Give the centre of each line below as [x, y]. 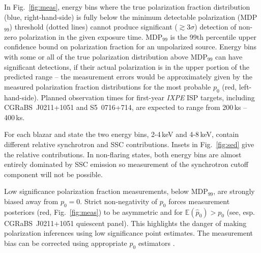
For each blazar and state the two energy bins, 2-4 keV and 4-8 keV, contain [122, 134]
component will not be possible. [53, 174]
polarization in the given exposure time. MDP [91, 36]
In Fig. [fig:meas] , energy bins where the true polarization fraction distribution [127, 7]
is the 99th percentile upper [213, 36]
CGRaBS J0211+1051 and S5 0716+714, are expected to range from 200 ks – [126, 107]
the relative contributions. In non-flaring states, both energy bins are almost [123, 154]
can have [229, 56]
